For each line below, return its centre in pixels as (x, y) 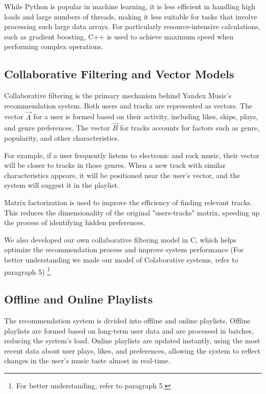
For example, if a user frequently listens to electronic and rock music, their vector (132, 155)
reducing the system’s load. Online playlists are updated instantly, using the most (132, 341)
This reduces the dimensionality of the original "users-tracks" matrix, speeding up (132, 212)
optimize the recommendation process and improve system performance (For (124, 249)
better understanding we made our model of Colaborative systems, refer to (121, 259)
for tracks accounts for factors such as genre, (190, 128)
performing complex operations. (54, 46)
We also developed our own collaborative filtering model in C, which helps (120, 239)
